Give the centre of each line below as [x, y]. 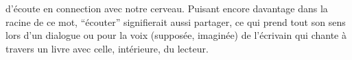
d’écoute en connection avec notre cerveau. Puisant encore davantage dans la [167, 8]
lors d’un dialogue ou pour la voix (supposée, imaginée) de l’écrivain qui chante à [176, 35]
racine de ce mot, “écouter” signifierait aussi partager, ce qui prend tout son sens [176, 21]
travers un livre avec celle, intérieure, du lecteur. [107, 48]
